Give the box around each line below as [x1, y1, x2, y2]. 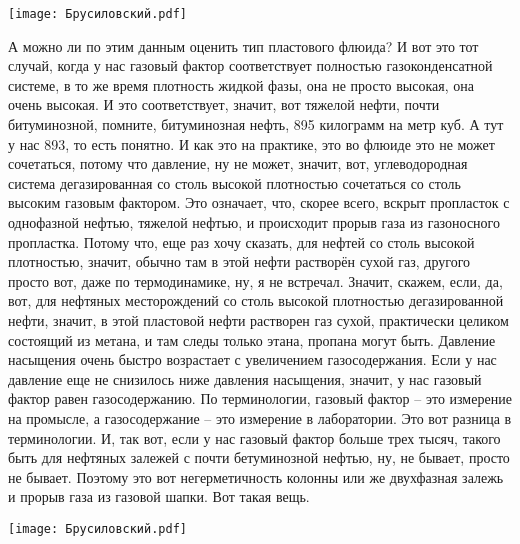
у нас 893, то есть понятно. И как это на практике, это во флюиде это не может [8, 133, 495, 154]
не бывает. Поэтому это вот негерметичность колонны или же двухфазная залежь [8, 466, 504, 487]
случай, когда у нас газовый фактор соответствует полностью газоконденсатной [8, 55, 493, 76]
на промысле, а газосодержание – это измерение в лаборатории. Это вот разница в [8, 407, 512, 428]
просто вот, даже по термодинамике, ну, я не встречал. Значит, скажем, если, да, [8, 270, 503, 291]
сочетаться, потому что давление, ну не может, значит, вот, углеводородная [8, 153, 468, 174]
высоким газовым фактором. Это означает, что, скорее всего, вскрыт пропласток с [8, 192, 510, 213]
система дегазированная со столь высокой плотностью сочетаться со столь [8, 172, 461, 193]
